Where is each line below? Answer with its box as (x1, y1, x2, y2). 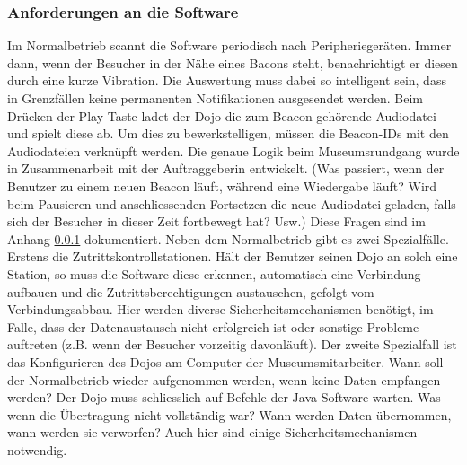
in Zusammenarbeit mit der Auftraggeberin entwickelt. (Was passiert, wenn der (7, 159, 445, 178)
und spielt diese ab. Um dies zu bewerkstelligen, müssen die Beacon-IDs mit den (7, 124, 449, 143)
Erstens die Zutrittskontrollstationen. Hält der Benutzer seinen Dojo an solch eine (7, 247, 458, 266)
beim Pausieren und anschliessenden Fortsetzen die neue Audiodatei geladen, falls (7, 194, 456, 213)
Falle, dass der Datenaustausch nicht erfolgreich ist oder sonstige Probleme (7, 317, 419, 336)
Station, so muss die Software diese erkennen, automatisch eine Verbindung (7, 264, 421, 283)
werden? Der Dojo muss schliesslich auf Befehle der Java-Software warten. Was (7, 388, 441, 407)
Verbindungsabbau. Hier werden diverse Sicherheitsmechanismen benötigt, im (7, 300, 434, 319)
